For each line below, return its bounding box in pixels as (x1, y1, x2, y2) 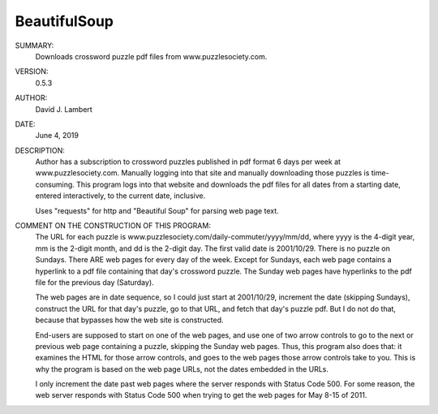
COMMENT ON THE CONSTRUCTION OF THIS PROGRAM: (15, 221, 211, 231)
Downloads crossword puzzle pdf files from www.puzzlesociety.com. (35, 51, 268, 61)
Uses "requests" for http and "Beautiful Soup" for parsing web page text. (35, 205, 279, 215)
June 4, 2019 (35, 131, 79, 140)
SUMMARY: (15, 41, 54, 50)
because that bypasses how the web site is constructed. (35, 315, 224, 325)
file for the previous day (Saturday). (35, 277, 154, 287)
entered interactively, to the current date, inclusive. (35, 191, 206, 201)
